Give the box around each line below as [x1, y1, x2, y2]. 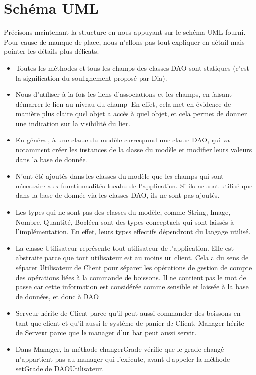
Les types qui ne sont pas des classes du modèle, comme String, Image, [15, 207, 231, 217]
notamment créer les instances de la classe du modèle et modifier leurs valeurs [15, 144, 252, 155]
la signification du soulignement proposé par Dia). [15, 72, 167, 83]
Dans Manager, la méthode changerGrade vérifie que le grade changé [15, 344, 224, 354]
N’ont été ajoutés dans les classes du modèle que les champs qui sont [15, 171, 224, 181]
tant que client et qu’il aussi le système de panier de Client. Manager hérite [15, 317, 244, 328]
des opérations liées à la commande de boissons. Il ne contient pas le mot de [15, 272, 246, 282]
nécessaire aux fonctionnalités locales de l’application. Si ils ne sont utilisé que [15, 180, 253, 190]
